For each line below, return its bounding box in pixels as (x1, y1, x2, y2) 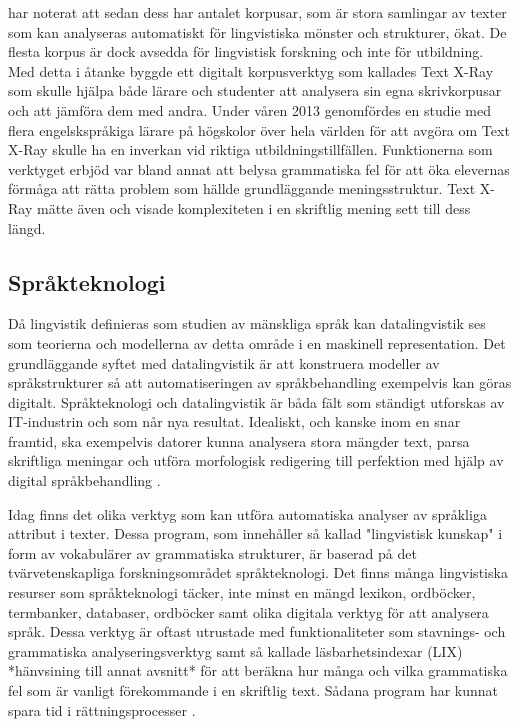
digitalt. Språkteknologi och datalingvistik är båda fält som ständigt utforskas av (8, 391, 505, 412)
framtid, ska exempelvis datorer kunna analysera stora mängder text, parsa (8, 430, 470, 451)
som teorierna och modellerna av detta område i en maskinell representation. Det (8, 332, 506, 353)
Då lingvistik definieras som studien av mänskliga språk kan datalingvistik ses (8, 313, 486, 334)
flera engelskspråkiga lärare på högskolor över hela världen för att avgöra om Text (8, 119, 510, 140)
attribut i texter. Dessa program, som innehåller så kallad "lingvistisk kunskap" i (8, 523, 503, 544)
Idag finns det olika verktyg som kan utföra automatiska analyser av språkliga (8, 503, 487, 524)
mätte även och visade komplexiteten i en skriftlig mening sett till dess (36, 197, 471, 218)
